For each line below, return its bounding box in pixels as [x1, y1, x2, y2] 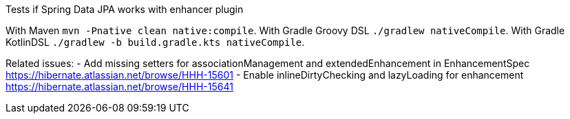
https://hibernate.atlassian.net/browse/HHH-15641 [6, 81, 233, 92]
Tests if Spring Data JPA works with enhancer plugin [6, 3, 244, 15]
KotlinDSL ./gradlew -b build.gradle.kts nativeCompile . [6, 36, 305, 48]
